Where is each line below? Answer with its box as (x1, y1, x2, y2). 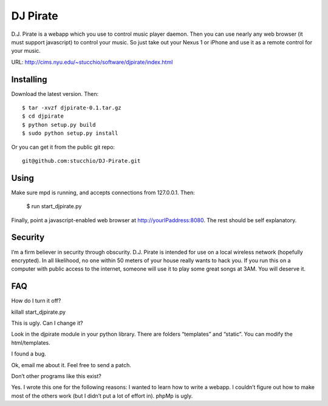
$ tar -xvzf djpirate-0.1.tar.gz (22, 104, 121, 112)
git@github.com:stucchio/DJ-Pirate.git (22, 157, 141, 164)
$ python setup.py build (22, 121, 96, 128)
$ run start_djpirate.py (26, 203, 82, 210)
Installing (11, 74, 48, 84)
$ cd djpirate (22, 113, 64, 120)
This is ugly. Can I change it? (11, 319, 83, 327)
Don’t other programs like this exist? (11, 372, 101, 379)
